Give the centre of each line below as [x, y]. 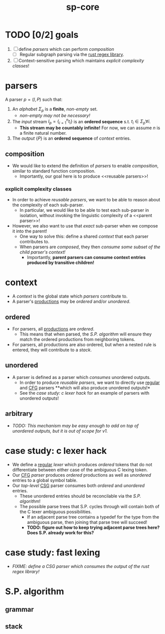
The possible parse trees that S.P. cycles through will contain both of [89, 506]
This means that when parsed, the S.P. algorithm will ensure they [85, 334]
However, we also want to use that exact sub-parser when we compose [85, 226]
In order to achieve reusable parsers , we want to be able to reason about [86, 200]
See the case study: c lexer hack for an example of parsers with [84, 393]
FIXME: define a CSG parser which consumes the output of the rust [81, 566]
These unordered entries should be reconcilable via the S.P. [80, 496]
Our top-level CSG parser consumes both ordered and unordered [78, 485]
